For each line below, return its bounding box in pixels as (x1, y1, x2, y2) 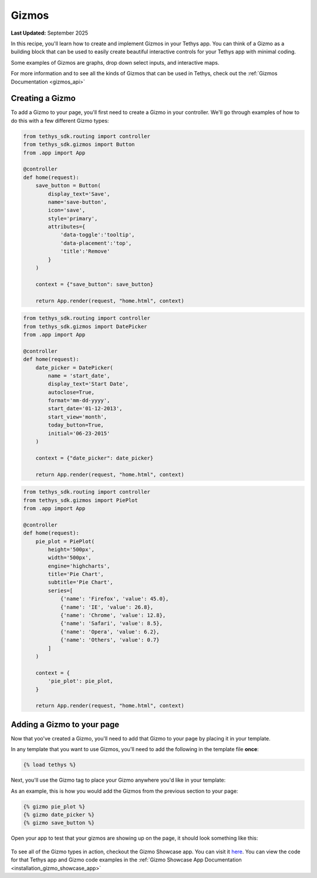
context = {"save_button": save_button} (35, 281, 154, 287)
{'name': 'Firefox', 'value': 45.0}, (60, 595, 169, 602)
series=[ (48, 587, 73, 594)
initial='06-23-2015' (48, 430, 110, 437)
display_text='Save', (48, 190, 110, 197)
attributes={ (48, 223, 86, 230)
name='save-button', (48, 199, 107, 205)
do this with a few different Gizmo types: (11, 117, 109, 124)
